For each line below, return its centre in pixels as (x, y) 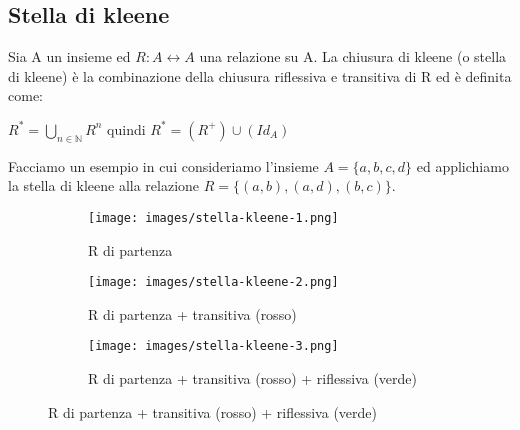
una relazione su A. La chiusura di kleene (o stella (353, 56)
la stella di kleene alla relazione (104, 185)
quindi (126, 128)
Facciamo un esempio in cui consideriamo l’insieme (163, 165)
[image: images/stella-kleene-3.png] (213, 346)
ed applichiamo (462, 165)
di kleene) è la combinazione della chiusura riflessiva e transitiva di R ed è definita (260, 75)
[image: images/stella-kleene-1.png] (213, 217)
